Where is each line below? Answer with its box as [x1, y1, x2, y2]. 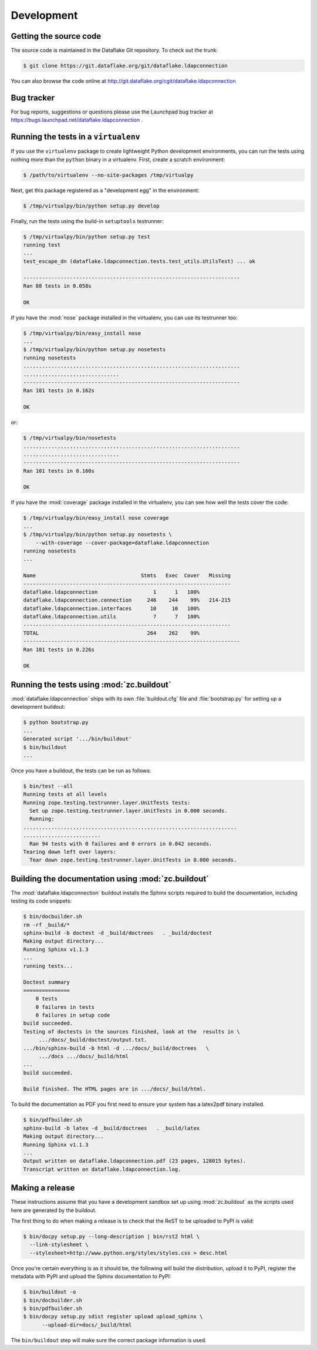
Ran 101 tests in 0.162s [23, 388, 95, 394]
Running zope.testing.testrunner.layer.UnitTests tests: [23, 799, 191, 806]
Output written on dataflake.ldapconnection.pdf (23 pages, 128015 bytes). [23, 1157, 247, 1164]
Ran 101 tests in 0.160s [23, 467, 95, 474]
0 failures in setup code [35, 1012, 110, 1018]
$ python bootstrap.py [23, 719, 89, 726]
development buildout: [11, 703, 66, 711]
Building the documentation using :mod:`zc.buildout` [11, 874, 210, 884]
